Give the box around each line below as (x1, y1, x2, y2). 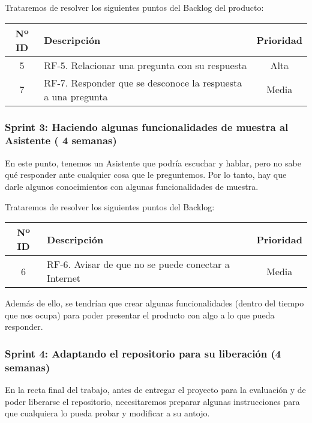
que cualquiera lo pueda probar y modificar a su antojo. (5, 407, 210, 419)
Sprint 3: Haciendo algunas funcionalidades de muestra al (5, 119, 289, 134)
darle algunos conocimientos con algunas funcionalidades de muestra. (5, 180, 259, 192)
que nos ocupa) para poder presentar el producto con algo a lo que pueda (5, 308, 275, 321)
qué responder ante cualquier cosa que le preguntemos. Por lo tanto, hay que (5, 168, 287, 181)
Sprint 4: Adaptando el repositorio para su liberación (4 (5, 345, 281, 361)
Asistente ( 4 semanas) (5, 133, 117, 148)
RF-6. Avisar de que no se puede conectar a (47, 257, 230, 272)
